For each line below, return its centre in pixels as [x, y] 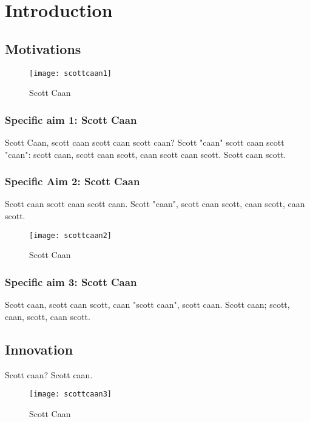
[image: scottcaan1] [71, 73]
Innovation [39, 349]
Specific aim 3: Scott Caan [71, 281]
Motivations [43, 48]
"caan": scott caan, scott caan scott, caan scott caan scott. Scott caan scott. [146, 154]
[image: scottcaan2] [71, 235]
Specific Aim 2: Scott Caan [72, 181]
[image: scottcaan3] [71, 394]
